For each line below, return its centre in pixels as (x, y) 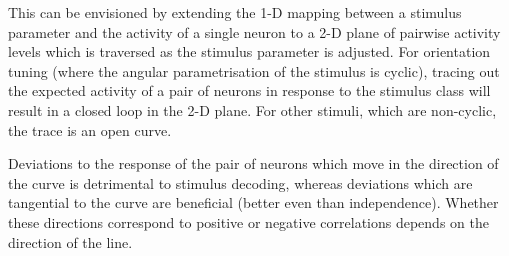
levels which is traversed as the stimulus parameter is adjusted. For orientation (249, 51)
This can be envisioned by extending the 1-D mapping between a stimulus (235, 12)
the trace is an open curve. (90, 129)
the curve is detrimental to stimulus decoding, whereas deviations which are (240, 182)
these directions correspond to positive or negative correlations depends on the (248, 221)
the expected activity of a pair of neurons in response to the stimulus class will (249, 90)
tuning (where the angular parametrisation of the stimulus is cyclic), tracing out (254, 70)
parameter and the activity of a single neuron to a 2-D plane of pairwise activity (254, 31)
